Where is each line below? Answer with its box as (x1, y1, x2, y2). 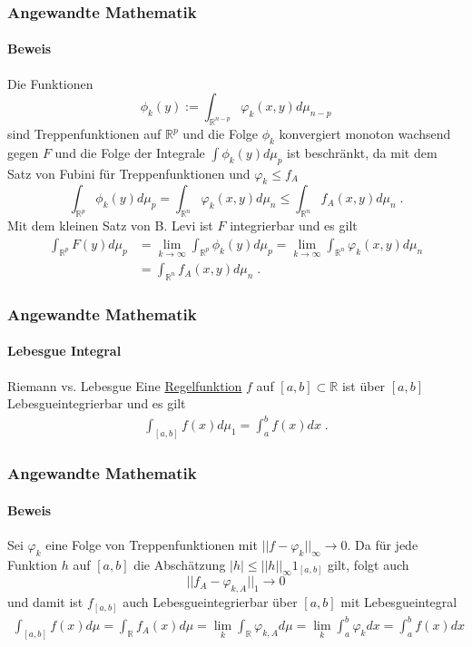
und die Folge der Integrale (54, 142, 205, 162)
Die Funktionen (7, 74, 93, 93)
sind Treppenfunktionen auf (7, 124, 162, 143)
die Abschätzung (133, 554, 226, 573)
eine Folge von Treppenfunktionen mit (45, 534, 258, 554)
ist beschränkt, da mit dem (287, 142, 438, 162)
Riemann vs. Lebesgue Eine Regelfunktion (7, 376, 242, 395)
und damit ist (7, 593, 84, 612)
